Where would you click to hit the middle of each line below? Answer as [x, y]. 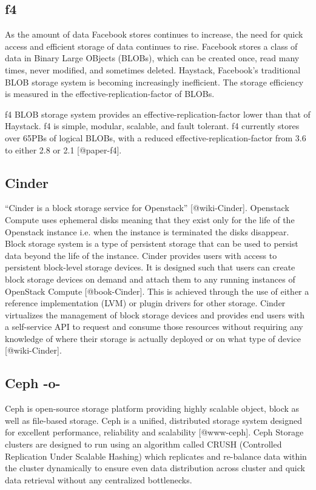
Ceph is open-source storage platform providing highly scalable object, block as [152, 408]
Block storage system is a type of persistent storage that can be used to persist [152, 243]
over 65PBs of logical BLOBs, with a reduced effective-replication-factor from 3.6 [156, 137]
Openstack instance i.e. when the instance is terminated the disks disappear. [147, 231]
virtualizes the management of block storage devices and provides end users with [155, 314]
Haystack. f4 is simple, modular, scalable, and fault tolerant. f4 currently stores [152, 126]
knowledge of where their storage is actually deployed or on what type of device [153, 338]
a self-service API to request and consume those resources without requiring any [154, 327]
